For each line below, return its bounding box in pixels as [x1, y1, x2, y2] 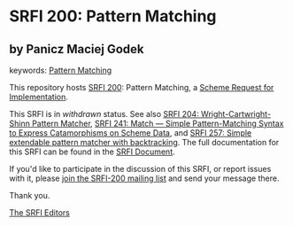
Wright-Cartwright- [200, 109, 272, 119]
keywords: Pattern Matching [9, 65, 112, 75]
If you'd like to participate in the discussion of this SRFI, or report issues [9, 164, 272, 174]
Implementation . [9, 91, 69, 102]
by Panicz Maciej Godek [9, 42, 144, 57]
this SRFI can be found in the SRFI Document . [9, 146, 175, 157]
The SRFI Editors [9, 207, 71, 218]
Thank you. [9, 191, 50, 200]
